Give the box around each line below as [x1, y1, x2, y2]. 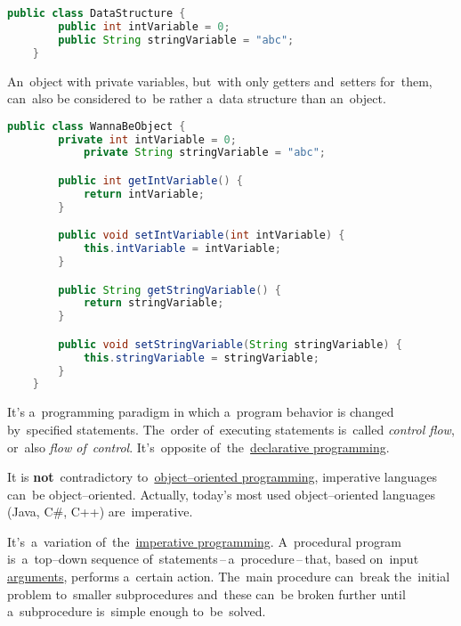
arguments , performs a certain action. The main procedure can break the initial [7, 567, 450, 586]
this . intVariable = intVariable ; [83, 242, 281, 256]
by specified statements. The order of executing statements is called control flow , [7, 419, 455, 438]
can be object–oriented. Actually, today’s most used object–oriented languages [7, 484, 436, 503]
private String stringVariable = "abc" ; [83, 146, 327, 159]
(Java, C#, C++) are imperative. [7, 502, 193, 521]
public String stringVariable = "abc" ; [58, 33, 295, 46]
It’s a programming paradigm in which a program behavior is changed [7, 402, 394, 421]
